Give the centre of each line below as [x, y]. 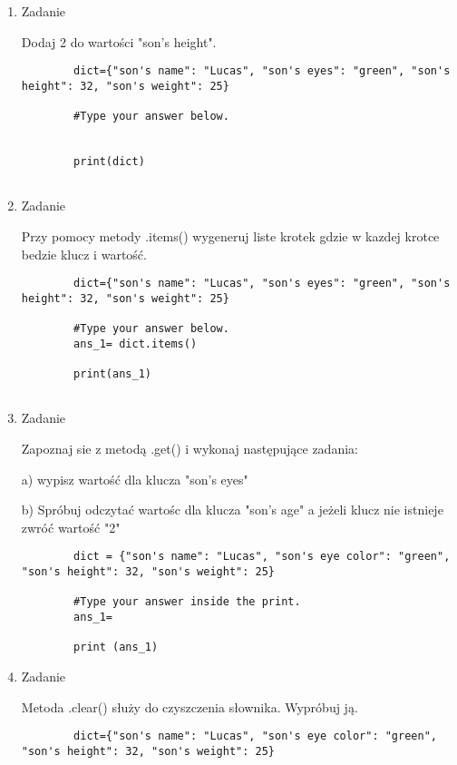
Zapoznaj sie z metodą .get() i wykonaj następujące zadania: [190, 449]
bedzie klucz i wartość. [84, 254]
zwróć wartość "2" [71, 527]
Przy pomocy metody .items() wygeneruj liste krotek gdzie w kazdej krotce [230, 236]
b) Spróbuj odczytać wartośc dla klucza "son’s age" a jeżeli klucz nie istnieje [232, 510]
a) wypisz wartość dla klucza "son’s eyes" [135, 479]
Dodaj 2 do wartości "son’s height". [119, 41]
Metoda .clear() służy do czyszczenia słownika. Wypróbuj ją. [190, 706]
